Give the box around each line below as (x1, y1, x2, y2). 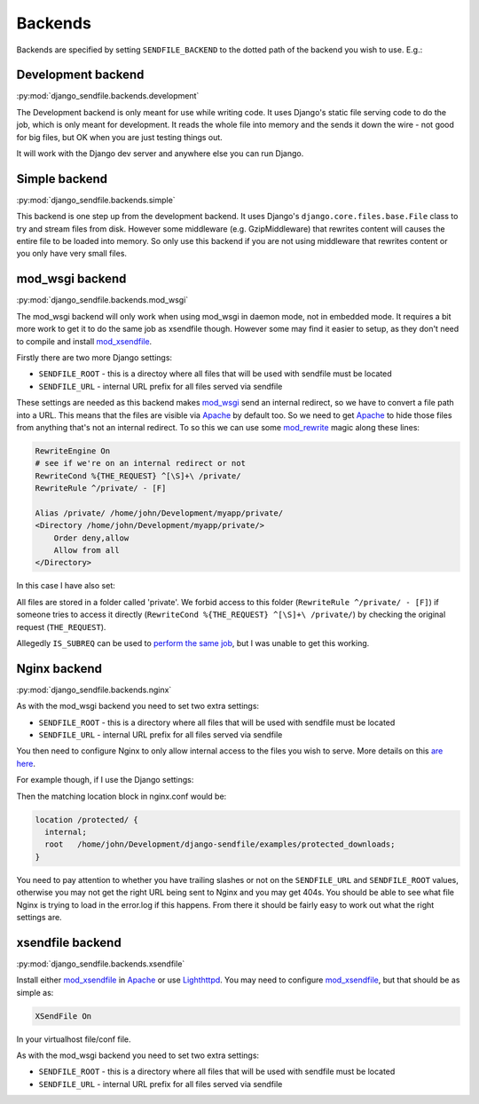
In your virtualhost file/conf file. (16, 1034, 131, 1045)
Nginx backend (16, 661, 102, 676)
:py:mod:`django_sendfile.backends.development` (16, 91, 200, 101)
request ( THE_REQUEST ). (16, 621, 106, 632)
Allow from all (53, 546, 120, 556)
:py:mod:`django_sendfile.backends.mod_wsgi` (16, 295, 189, 305)
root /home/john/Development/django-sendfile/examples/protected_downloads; (44, 840, 396, 849)
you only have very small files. (16, 248, 128, 259)
